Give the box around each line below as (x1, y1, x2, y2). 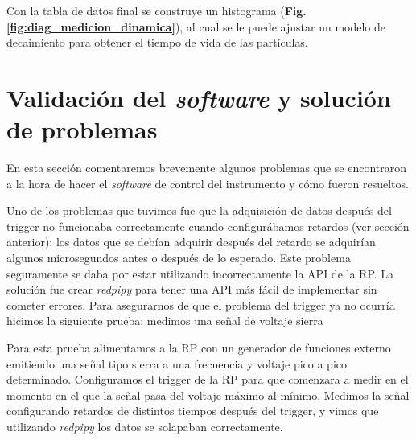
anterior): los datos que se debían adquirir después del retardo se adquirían (6, 233, 376, 250)
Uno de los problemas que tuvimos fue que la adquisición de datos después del (6, 202, 392, 219)
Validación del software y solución (6, 80, 391, 114)
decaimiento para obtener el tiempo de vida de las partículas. (6, 34, 308, 51)
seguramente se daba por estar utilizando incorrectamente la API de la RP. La (6, 265, 394, 282)
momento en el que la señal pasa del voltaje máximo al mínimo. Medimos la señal (6, 386, 410, 403)
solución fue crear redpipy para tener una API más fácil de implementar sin (6, 281, 377, 298)
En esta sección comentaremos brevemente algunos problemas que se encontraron (6, 159, 406, 176)
